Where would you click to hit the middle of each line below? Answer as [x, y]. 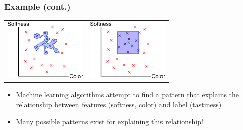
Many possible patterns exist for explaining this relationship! [109, 121]
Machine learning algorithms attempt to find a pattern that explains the [128, 95]
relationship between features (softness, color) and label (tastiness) [119, 105]
